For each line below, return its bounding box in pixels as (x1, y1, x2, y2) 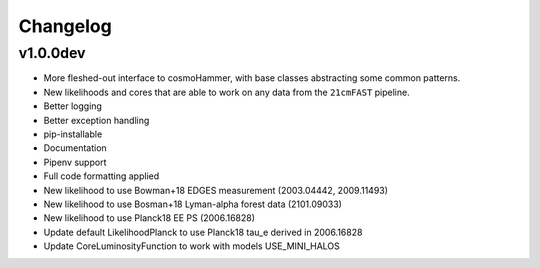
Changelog (18, 15, 112, 37)
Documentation (43, 142, 107, 154)
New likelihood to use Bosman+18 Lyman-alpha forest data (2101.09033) (43, 198, 342, 210)
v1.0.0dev (18, 44, 86, 62)
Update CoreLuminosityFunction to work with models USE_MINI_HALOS (43, 240, 340, 252)
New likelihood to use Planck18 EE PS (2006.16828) (43, 212, 255, 224)
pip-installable (43, 128, 103, 140)
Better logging (43, 100, 102, 112)
